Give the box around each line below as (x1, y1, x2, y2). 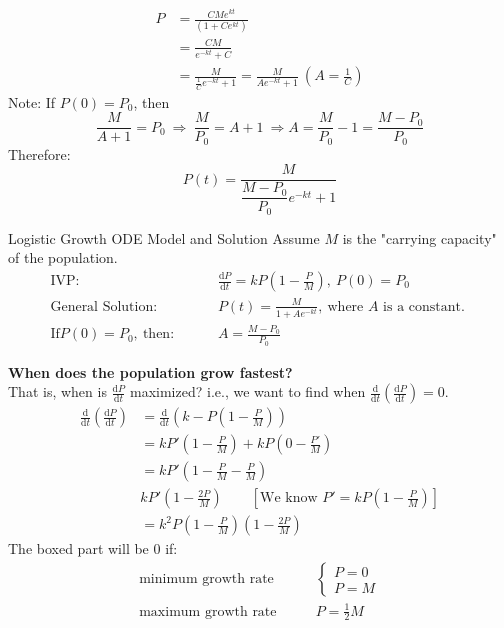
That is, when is (8, 381, 107, 402)
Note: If (8, 91, 56, 112)
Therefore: (8, 143, 71, 164)
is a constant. (383, 299, 465, 314)
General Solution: (50, 299, 158, 314)
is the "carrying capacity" (342, 227, 497, 248)
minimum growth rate (139, 572, 274, 587)
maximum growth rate (139, 604, 277, 619)
